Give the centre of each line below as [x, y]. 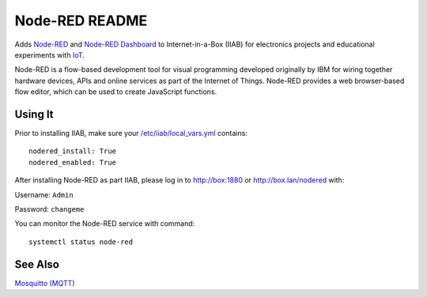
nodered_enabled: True [73, 162]
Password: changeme [49, 209]
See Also [37, 264]
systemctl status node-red [81, 242]
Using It [34, 114]
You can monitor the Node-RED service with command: [105, 224]
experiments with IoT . [49, 55]
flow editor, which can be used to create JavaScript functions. [116, 92]
